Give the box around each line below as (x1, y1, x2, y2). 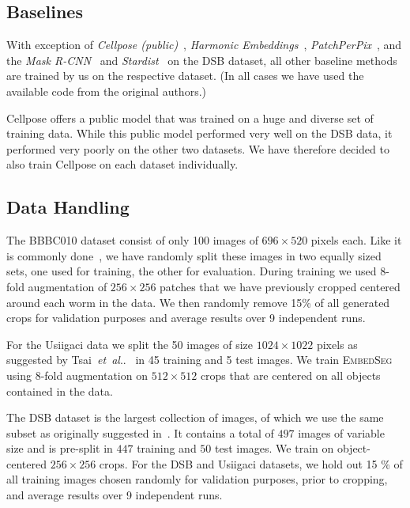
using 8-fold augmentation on (6, 366, 148, 383)
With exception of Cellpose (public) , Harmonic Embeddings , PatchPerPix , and (6, 36, 402, 53)
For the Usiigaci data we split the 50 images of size (6, 336, 253, 352)
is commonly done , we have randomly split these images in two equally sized (6, 247, 382, 263)
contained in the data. (6, 382, 113, 399)
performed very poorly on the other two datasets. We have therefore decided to (6, 140, 389, 157)
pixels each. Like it (310, 232, 402, 248)
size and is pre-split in (6, 440, 113, 457)
